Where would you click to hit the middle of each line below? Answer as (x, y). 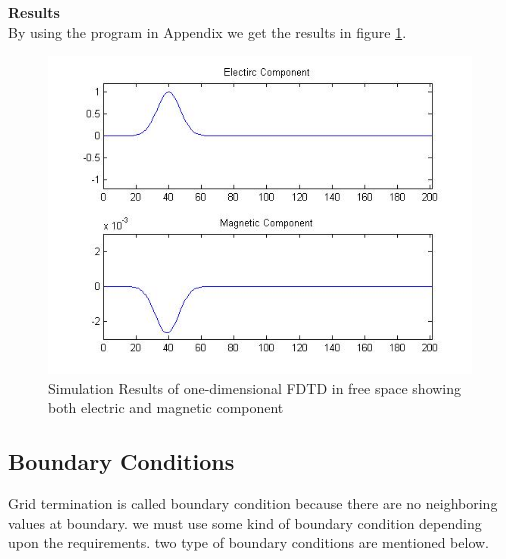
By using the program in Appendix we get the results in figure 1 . (207, 31)
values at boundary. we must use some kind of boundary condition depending (245, 522)
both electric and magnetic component (166, 407)
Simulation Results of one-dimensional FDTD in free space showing (255, 387)
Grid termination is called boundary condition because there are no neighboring (253, 503)
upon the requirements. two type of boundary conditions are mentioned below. (249, 542)
